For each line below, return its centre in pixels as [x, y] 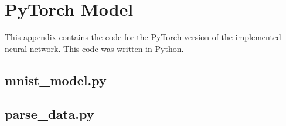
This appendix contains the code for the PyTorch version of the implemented [143, 37]
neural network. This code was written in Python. [94, 48]
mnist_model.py [56, 80]
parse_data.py [50, 114]
